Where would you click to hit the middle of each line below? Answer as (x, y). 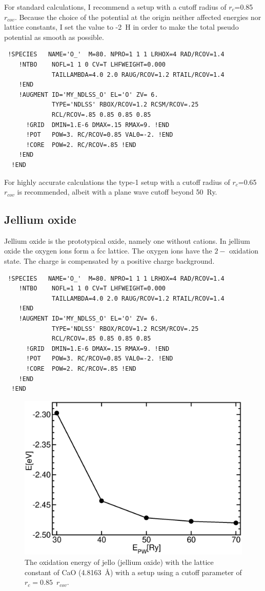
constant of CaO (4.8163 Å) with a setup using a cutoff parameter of (133, 572)
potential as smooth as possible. (54, 37)
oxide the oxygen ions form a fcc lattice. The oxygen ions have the (108, 251)
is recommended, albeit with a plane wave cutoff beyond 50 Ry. (117, 192)
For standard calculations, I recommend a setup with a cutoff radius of (115, 7)
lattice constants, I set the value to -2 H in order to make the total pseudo (121, 27)
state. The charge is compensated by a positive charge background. (109, 261)
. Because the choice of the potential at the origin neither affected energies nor (138, 17)
